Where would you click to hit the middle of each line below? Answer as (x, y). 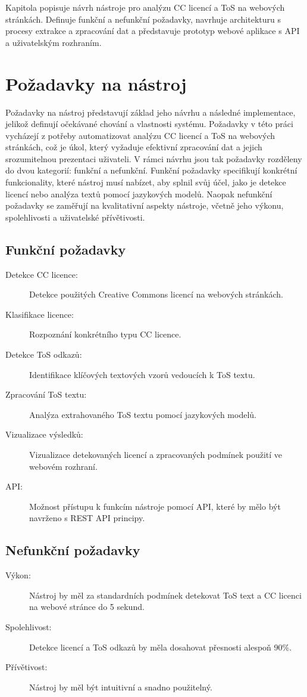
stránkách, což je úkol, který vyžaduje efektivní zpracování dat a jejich (134, 147)
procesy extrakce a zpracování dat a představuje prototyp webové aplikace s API (153, 31)
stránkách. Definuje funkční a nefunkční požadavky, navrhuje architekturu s (143, 19)
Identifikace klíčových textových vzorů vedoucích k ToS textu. (142, 374)
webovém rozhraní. (63, 466)
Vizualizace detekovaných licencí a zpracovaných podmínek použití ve (156, 454)
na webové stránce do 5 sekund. (87, 607)
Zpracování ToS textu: (46, 394)
